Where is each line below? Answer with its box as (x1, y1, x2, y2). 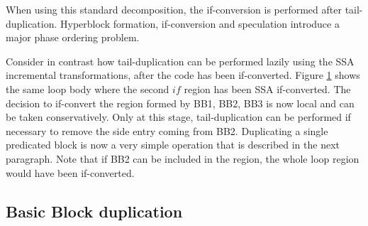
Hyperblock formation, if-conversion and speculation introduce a (60, 16, 340, 31)
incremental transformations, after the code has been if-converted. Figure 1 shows (6, 68, 360, 82)
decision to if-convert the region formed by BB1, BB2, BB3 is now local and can (6, 95, 355, 110)
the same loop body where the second (6, 81, 169, 96)
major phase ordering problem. (6, 30, 140, 45)
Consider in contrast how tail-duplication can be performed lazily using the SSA (6, 53, 355, 68)
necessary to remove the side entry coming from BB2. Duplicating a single (6, 123, 328, 138)
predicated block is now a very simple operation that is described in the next (6, 137, 340, 152)
